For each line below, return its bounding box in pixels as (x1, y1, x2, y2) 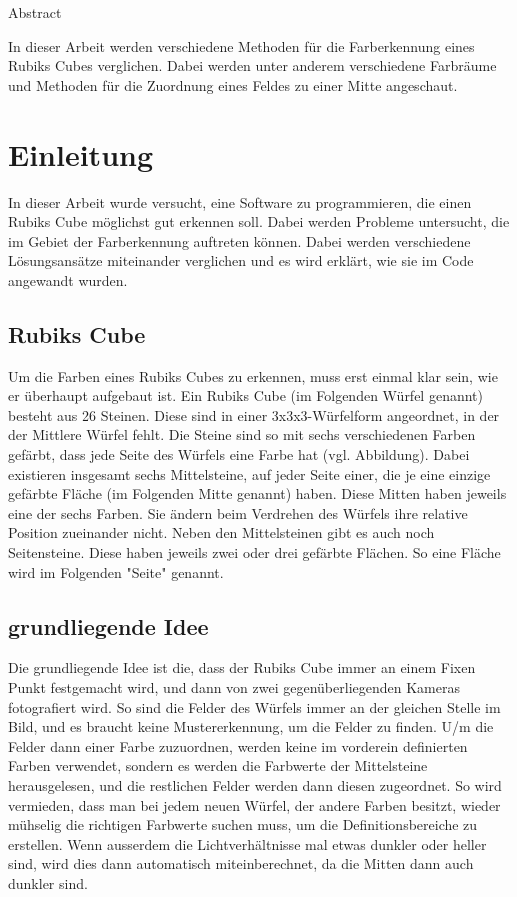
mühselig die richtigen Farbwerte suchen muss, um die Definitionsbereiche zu (8, 814, 478, 835)
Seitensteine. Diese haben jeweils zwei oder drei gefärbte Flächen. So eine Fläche (8, 542, 501, 563)
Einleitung (8, 133, 154, 174)
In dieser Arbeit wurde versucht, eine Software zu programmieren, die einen (8, 191, 472, 212)
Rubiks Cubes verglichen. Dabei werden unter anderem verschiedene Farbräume (8, 55, 497, 76)
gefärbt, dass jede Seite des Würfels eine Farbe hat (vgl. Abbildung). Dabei (8, 444, 470, 465)
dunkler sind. (8, 872, 88, 893)
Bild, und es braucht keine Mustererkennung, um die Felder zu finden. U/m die (8, 716, 494, 737)
